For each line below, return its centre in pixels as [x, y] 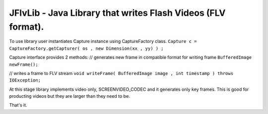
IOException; [25, 80]
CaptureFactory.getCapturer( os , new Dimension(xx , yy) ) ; [86, 48]
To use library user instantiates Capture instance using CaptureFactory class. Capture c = [103, 41]
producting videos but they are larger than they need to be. [69, 96]
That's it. [18, 105]
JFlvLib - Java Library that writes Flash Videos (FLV [117, 13]
